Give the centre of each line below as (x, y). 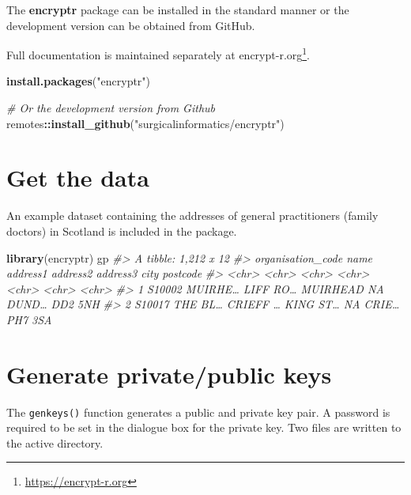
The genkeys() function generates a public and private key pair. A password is (198, 412)
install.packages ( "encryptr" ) (79, 81)
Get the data (78, 178)
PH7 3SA (29, 319)
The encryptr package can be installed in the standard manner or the (178, 9)
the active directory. (55, 442)
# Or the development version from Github (111, 108)
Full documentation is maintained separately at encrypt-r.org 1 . (158, 53)
